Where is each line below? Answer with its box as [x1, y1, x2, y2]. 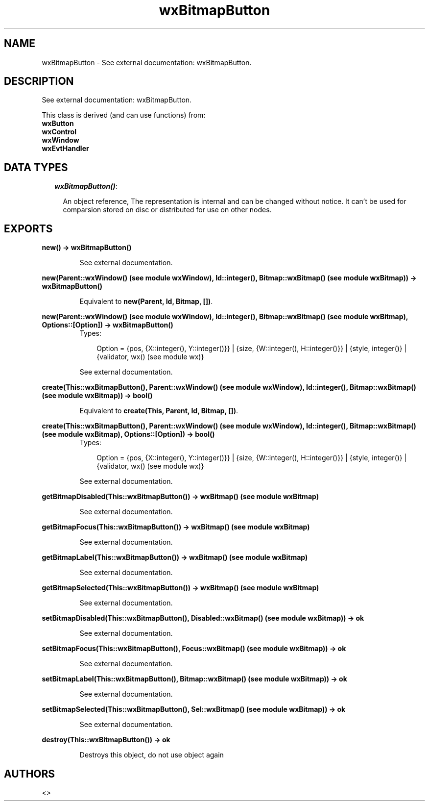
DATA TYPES [4, 161, 68, 174]
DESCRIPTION [4, 75, 74, 88]
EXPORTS [4, 222, 53, 235]
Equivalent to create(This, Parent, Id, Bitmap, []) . [79, 406, 238, 415]
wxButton [42, 119, 74, 128]
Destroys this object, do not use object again [79, 751, 224, 759]
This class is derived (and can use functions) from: [42, 111, 206, 120]
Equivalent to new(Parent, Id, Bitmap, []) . [79, 297, 213, 306]
